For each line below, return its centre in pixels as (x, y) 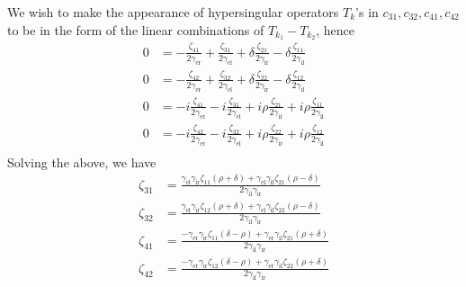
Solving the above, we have (82, 161)
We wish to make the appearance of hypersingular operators (173, 12)
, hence (336, 29)
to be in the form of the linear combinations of (136, 29)
